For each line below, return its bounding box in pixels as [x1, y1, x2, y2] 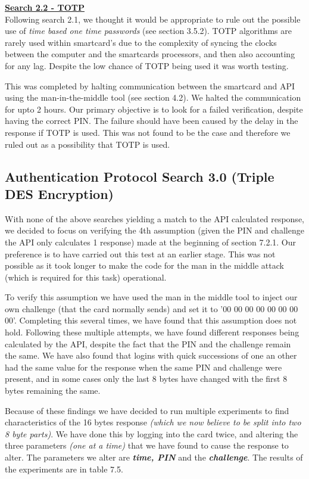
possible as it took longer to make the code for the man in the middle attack [5, 259, 284, 272]
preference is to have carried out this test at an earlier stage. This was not [5, 247, 276, 260]
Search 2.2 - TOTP [5, 1, 85, 13]
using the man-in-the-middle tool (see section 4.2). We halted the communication [5, 91, 301, 104]
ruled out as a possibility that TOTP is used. [5, 138, 170, 150]
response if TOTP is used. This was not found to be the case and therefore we [5, 126, 291, 138]
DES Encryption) [5, 184, 114, 203]
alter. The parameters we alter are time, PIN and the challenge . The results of [5, 451, 303, 463]
